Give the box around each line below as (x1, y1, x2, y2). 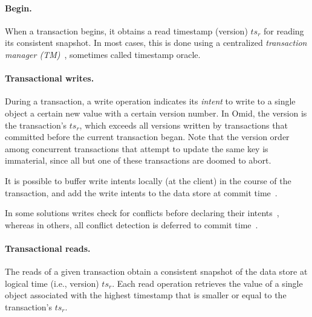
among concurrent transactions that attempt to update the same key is (5, 142, 268, 155)
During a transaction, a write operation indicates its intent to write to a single (5, 95, 296, 107)
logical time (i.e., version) (5, 277, 99, 289)
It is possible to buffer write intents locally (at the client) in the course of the (5, 174, 291, 187)
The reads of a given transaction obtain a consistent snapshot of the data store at (5, 265, 308, 278)
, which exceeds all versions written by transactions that (79, 118, 288, 131)
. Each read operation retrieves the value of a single (112, 277, 303, 289)
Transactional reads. (5, 242, 91, 254)
